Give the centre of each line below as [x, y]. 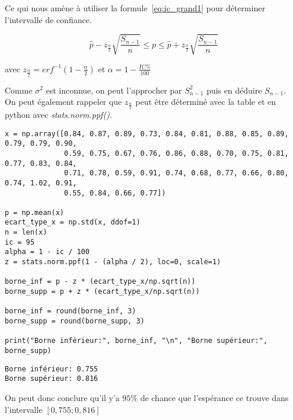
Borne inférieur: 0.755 [51, 369]
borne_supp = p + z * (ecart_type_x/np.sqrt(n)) [102, 292]
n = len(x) [26, 233]
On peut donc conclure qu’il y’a [62, 397]
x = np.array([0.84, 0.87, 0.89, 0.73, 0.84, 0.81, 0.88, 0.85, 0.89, [147, 134]
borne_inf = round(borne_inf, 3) [70, 311]
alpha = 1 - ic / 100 [47, 252]
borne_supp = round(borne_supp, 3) [75, 321]
